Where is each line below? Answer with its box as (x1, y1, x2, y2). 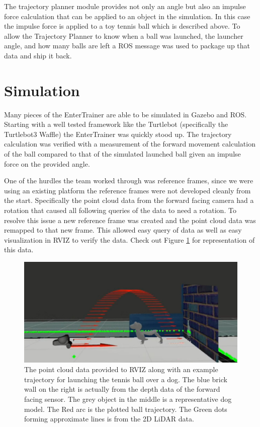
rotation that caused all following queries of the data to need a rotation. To (4, 205, 236, 216)
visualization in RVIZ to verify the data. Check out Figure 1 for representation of (4, 234, 255, 245)
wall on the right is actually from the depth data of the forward (24, 384, 220, 394)
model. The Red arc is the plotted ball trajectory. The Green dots (24, 403, 227, 414)
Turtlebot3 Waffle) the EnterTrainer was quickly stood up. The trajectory (4, 128, 232, 139)
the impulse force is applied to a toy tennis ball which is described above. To (4, 21, 240, 31)
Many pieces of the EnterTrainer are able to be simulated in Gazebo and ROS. (4, 109, 247, 119)
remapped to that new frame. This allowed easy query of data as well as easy (4, 225, 242, 235)
